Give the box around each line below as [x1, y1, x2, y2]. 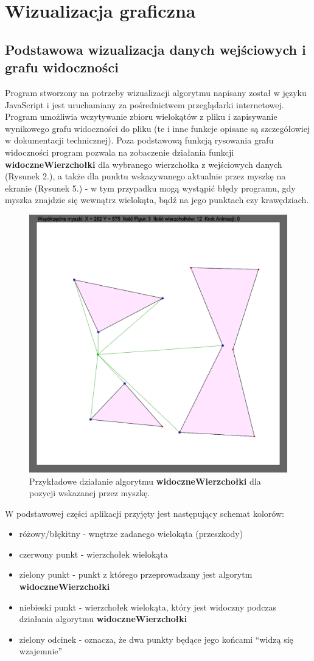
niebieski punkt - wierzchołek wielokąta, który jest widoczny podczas [19, 600, 277, 613]
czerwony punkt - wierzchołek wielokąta [19, 547, 168, 560]
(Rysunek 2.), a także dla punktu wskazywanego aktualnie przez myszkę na [5, 170, 286, 182]
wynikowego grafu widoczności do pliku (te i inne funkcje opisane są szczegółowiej [5, 122, 310, 134]
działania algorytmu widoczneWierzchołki [19, 612, 187, 625]
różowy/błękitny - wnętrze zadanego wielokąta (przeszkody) [19, 527, 243, 540]
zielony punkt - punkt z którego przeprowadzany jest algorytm [19, 568, 253, 581]
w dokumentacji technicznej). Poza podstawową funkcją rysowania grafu [5, 134, 274, 147]
